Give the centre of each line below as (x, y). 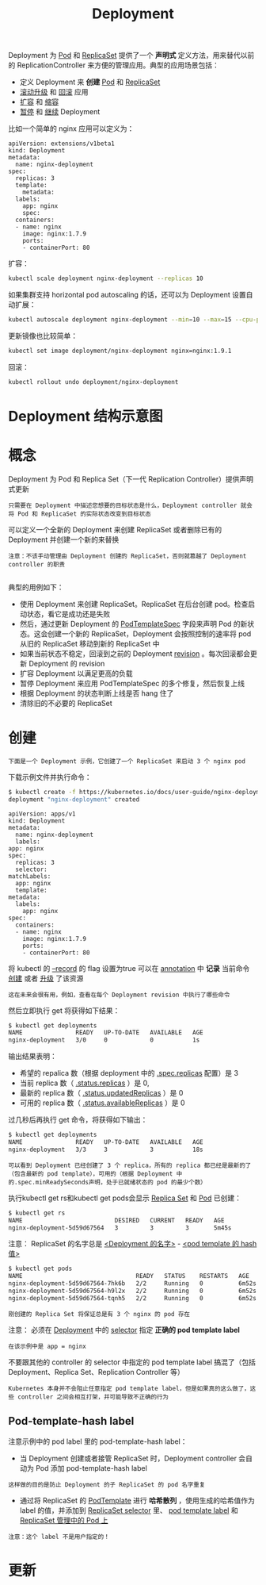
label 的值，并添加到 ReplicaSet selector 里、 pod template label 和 (129, 1510)
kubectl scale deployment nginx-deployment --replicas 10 (106, 278)
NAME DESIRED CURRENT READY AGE (116, 1220)
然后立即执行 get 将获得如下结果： (64, 1010)
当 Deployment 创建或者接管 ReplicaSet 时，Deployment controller (128, 1458)
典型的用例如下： (36, 587)
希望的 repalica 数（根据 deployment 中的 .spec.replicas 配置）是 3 (129, 1073)
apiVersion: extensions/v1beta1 (61, 144)
